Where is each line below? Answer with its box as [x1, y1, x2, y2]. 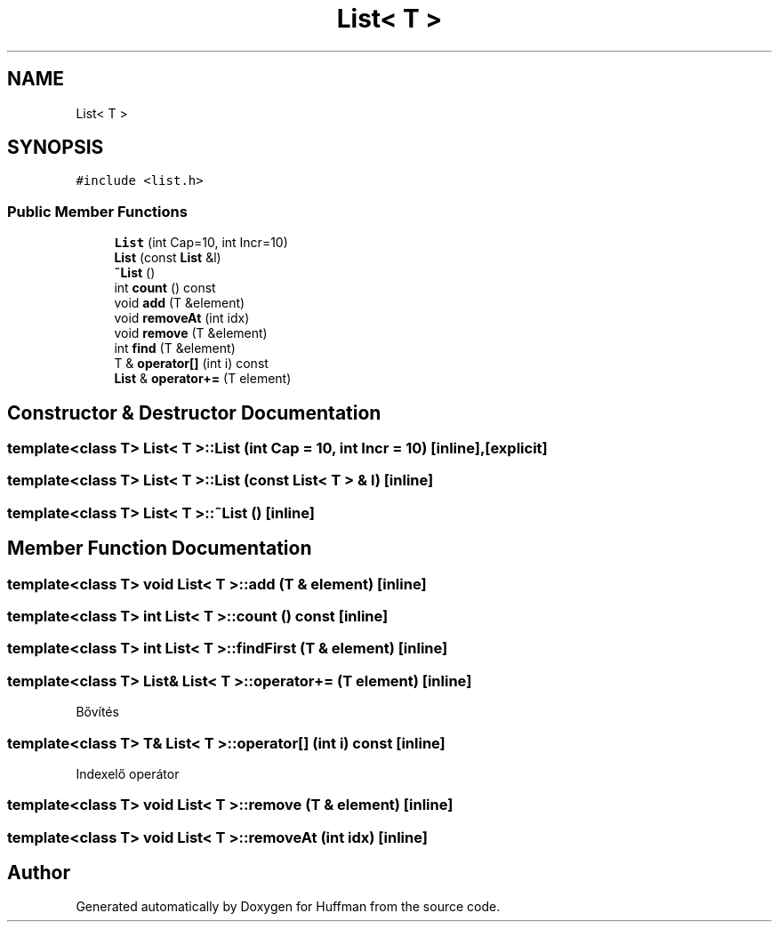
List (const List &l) [114, 250, 221, 266]
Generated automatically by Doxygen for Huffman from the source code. [76, 899, 501, 915]
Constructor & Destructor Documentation [7, 401, 381, 424]
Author [7, 861, 70, 885]
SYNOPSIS [7, 136, 104, 159]
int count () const [114, 280, 216, 296]
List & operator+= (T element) [114, 371, 292, 387]
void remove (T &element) [114, 325, 268, 341]
